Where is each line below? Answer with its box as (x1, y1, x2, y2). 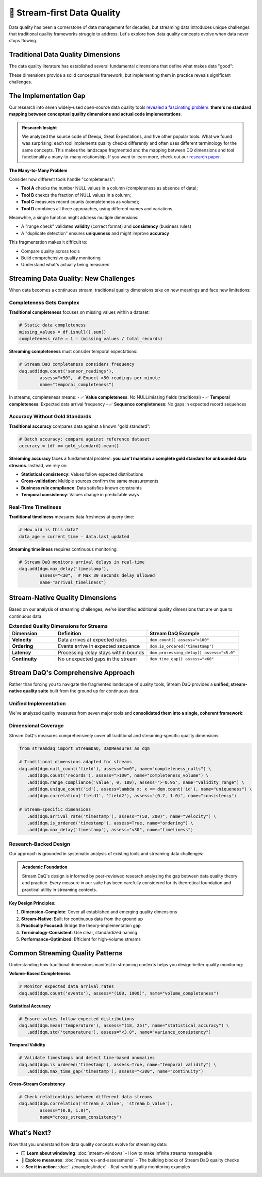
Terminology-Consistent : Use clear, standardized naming (21, 929, 138, 935)
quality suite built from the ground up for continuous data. (22, 688, 140, 694)
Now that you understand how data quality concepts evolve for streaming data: (9, 1141, 167, 1147)
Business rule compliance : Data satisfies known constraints (21, 485, 142, 490)
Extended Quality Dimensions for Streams (9, 623, 108, 630)
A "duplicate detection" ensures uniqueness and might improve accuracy (21, 230, 169, 236)
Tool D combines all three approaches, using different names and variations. (21, 205, 174, 211)
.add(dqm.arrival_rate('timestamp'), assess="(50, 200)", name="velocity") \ (27, 813, 216, 819)
